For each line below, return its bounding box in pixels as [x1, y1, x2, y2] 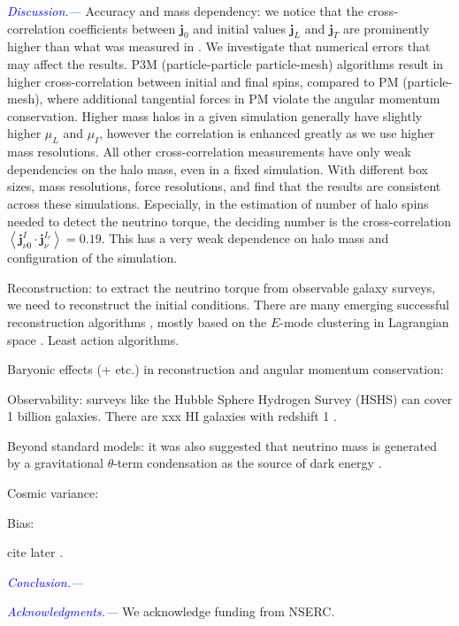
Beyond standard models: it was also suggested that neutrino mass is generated [7, 436, 437, 454]
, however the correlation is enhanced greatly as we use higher [99, 124, 435, 142]
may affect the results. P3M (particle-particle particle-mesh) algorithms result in [7, 54, 444, 73]
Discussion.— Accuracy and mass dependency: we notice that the [7, 2, 363, 19]
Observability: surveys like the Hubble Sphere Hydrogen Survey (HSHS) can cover [7, 389, 453, 408]
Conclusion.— [7, 572, 84, 591]
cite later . [7, 543, 64, 561]
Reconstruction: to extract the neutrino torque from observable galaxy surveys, [7, 278, 436, 296]
